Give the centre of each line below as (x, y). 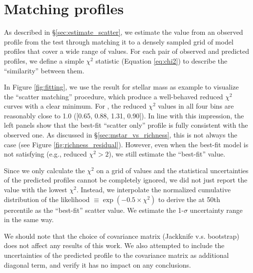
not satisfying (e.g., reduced (45, 154)
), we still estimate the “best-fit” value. (167, 154)
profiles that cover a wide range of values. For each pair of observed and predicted (126, 51)
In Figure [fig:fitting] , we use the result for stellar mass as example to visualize (121, 87)
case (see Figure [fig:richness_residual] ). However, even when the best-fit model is (126, 144)
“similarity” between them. (44, 70)
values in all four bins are (196, 106)
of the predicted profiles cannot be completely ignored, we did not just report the (126, 180)
